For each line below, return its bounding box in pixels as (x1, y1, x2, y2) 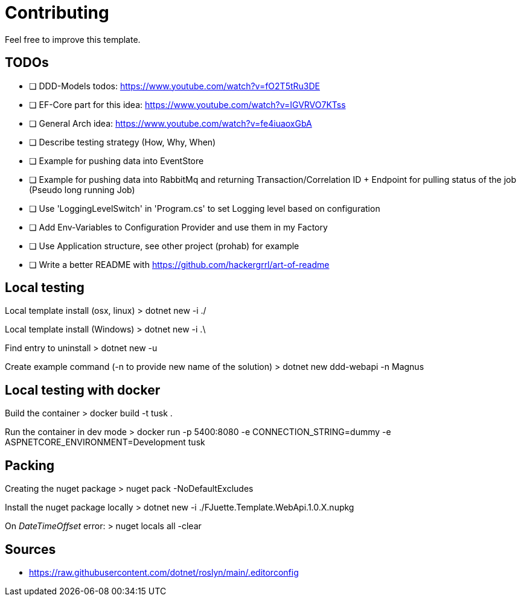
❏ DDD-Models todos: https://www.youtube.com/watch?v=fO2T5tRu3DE (29, 80, 320, 91)
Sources (5, 541, 56, 557)
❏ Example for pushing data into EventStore (29, 155, 204, 166)
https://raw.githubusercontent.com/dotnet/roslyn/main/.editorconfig (29, 567, 299, 577)
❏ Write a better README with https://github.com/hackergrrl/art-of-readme (29, 259, 330, 270)
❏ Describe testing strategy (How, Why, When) (29, 136, 216, 147)
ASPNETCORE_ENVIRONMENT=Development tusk (5, 437, 205, 448)
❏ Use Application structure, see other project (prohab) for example (29, 240, 299, 251)
